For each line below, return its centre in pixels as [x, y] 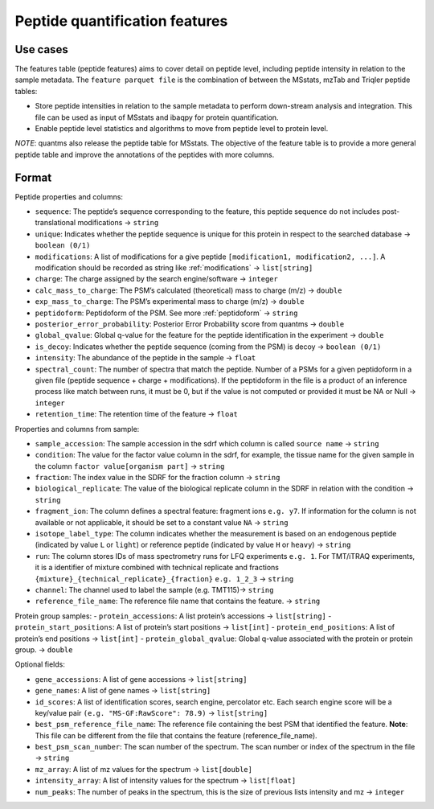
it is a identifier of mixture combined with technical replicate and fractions [157, 568]
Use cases [41, 49]
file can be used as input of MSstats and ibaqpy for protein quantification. [157, 117]
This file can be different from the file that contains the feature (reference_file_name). [176, 735]
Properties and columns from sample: [77, 429]
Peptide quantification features [121, 21]
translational [55, 223]
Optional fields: [40, 664]
